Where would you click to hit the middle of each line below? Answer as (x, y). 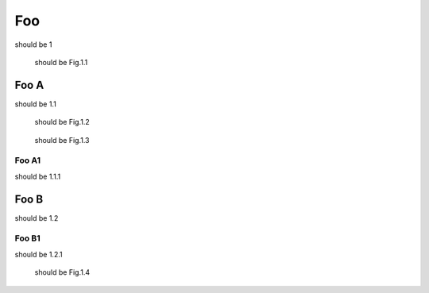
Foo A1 (28, 160)
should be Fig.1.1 (61, 62)
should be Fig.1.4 (62, 272)
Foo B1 (27, 238)
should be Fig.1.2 (62, 122)
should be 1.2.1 (39, 254)
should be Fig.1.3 (62, 140)
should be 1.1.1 (38, 176)
